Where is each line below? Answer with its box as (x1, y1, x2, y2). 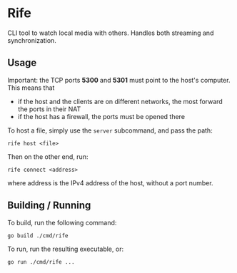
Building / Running (7, 200, 91, 212)
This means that (7, 83, 55, 92)
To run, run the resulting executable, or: (7, 244, 123, 253)
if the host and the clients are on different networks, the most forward (17, 97, 223, 105)
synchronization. (7, 36, 57, 44)
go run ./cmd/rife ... (7, 258, 75, 265)
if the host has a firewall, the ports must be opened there (17, 112, 186, 120)
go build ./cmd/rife (7, 232, 69, 239)
